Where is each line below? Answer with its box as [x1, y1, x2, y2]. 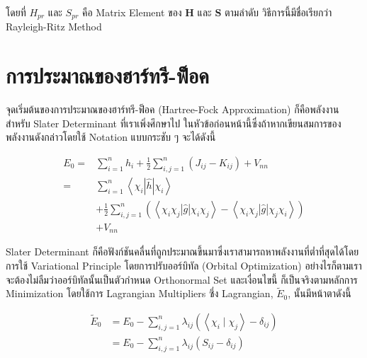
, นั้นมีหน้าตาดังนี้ [288, 286, 351, 301]
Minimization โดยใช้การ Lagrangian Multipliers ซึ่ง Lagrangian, [6, 286, 273, 301]
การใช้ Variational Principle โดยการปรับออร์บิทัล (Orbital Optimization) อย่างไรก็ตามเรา [6, 258, 362, 272]
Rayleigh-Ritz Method [6, 19, 102, 34]
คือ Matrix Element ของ [81, 5, 182, 19]
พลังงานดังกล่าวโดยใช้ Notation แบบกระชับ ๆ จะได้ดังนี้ [6, 129, 216, 144]
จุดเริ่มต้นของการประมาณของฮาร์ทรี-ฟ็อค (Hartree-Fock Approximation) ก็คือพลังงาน [6, 102, 339, 117]
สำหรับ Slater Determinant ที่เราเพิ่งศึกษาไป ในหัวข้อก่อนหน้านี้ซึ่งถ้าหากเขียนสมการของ [6, 115, 341, 130]
